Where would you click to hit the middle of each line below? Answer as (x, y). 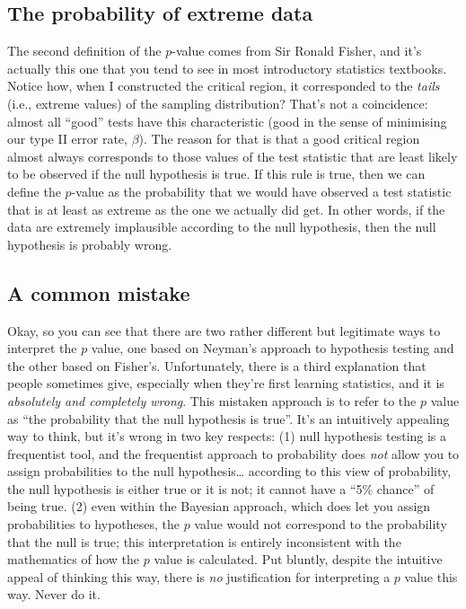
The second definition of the (84, 51)
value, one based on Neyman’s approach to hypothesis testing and (273, 348)
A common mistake (99, 292)
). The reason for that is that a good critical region (279, 139)
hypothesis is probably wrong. (90, 244)
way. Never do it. (54, 594)
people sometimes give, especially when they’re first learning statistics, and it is (226, 383)
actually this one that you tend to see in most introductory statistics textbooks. (227, 68)
